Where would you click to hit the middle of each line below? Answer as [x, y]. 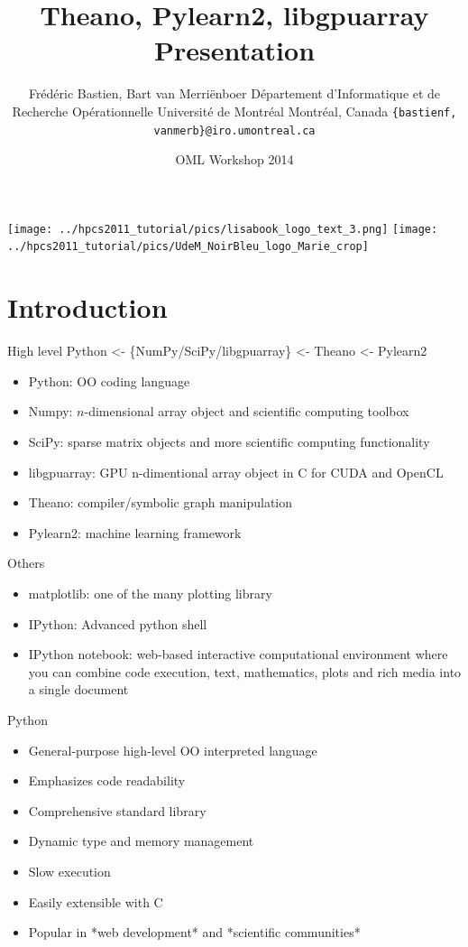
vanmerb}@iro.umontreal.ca [234, 130]
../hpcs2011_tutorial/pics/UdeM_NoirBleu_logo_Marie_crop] [188, 247]
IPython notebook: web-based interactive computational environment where [238, 654]
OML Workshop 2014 [234, 159]
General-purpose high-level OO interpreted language [173, 750]
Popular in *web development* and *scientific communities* [194, 932]
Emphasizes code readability [107, 780]
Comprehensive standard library [117, 810]
